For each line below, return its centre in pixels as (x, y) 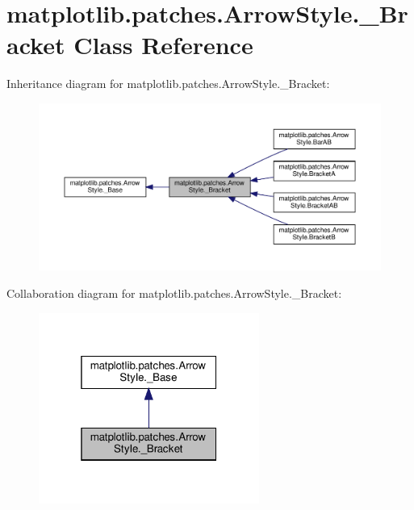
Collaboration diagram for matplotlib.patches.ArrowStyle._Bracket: (174, 293)
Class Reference (163, 45)
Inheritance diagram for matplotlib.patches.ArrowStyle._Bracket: (168, 84)
